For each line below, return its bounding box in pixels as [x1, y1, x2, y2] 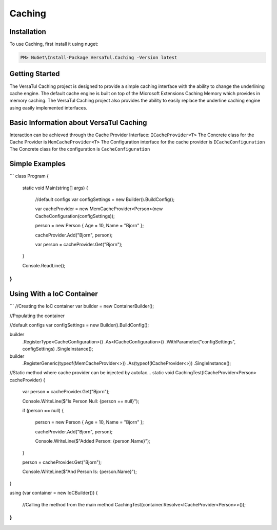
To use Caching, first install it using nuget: [9, 41, 98, 47]
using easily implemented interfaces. [9, 104, 87, 111]
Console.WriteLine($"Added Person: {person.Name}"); [35, 438, 151, 444]
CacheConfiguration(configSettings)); [35, 213, 115, 219]
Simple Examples [9, 159, 66, 168]
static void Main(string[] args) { [22, 185, 88, 191]
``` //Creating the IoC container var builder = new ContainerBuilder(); [9, 303, 154, 309]
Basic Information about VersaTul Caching [9, 118, 147, 127]
